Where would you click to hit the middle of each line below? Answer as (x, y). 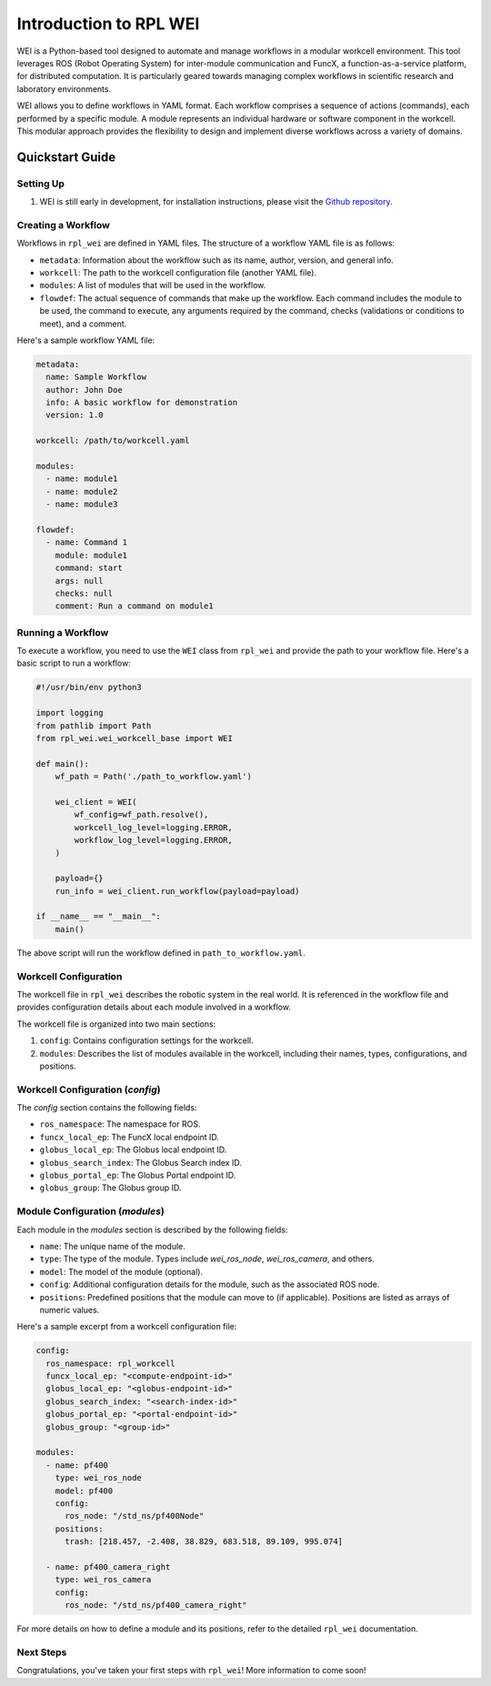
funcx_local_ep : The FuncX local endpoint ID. (130, 1137)
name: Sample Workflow (96, 377)
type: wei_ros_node (99, 1478)
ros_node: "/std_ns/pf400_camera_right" (156, 1606)
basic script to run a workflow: (74, 663)
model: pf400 (84, 1490)
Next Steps (42, 1652)
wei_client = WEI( (96, 802)
